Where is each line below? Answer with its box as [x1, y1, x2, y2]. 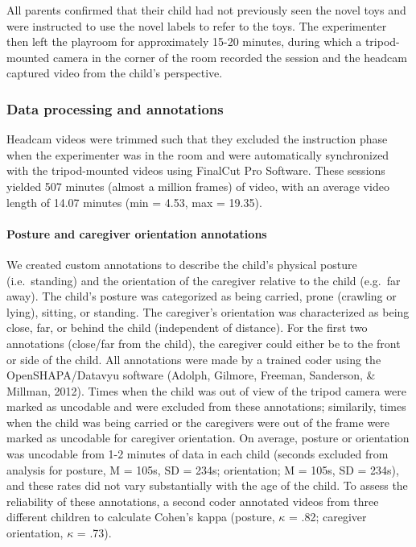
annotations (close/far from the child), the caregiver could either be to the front [6, 334, 401, 351]
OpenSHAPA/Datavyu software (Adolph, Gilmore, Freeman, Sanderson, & [6, 367, 376, 383]
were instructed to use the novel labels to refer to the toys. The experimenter [6, 17, 387, 34]
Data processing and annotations [6, 98, 224, 118]
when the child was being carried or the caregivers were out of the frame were [6, 413, 390, 430]
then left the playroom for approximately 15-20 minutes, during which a [6, 33, 362, 50]
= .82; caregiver [288, 508, 367, 525]
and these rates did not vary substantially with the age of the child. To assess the [6, 477, 408, 494]
